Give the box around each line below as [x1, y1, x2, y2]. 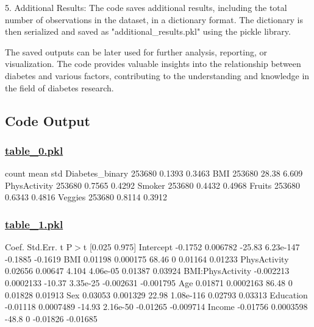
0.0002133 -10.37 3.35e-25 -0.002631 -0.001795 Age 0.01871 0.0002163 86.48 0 [5, 276, 293, 289]
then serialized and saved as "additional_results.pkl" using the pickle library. [5, 25, 291, 38]
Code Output [5, 111, 90, 130]
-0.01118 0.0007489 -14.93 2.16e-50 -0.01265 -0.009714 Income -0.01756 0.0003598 [5, 300, 308, 313]
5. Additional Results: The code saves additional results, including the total [5, 1, 287, 13]
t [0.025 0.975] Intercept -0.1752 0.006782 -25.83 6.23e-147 [83, 241, 300, 253]
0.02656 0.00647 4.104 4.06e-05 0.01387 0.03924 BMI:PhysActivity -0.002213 [5, 264, 290, 277]
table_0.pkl [5, 142, 63, 158]
